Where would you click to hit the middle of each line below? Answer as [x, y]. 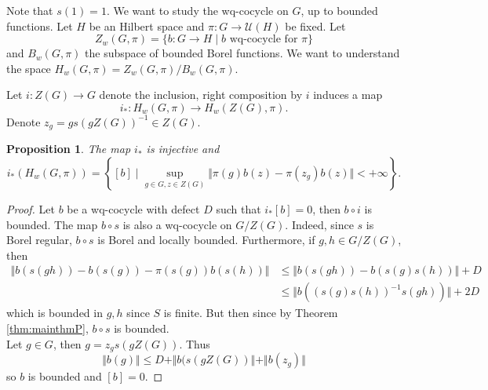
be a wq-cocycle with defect [133, 209]
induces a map [348, 95]
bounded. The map [52, 224]
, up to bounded [339, 10]
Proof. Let [31, 209]
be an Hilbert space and [147, 26]
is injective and [183, 149]
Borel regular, [39, 240]
